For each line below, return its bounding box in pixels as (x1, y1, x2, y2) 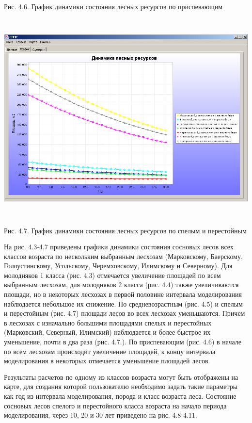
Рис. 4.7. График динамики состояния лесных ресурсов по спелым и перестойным (4, 225, 247, 235)
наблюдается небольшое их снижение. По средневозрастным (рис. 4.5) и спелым (4, 298, 243, 309)
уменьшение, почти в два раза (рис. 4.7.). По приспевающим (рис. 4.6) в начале (4, 337, 242, 347)
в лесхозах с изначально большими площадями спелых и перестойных (4, 317, 212, 327)
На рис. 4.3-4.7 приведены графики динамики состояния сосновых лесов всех (4, 242, 234, 252)
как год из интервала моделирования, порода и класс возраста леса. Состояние (4, 391, 236, 401)
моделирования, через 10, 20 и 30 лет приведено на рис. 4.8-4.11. (4, 410, 197, 420)
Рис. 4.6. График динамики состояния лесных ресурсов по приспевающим (4, 1, 223, 11)
